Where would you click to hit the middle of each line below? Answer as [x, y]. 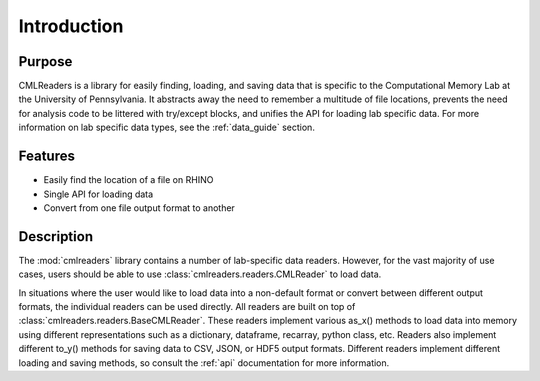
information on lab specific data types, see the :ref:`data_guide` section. [166, 127]
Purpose [45, 61]
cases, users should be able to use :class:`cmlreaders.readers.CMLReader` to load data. [200, 274]
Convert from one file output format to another [139, 207]
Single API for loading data [98, 194]
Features [46, 156]
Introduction [71, 26]
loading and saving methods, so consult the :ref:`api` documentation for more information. [204, 362]
